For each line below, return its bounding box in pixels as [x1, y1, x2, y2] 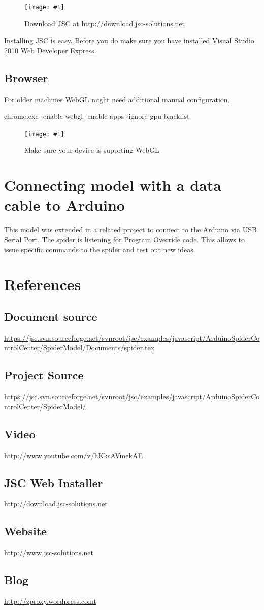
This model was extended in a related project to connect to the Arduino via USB [4, 224, 257, 235]
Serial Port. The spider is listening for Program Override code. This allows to [4, 234, 245, 244]
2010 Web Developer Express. [4, 45, 96, 55]
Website [4, 523, 47, 539]
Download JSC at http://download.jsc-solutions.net [24, 18, 185, 28]
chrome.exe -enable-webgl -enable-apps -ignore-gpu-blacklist [4, 111, 190, 121]
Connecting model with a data [4, 175, 221, 196]
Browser [4, 70, 48, 85]
